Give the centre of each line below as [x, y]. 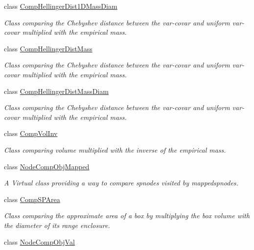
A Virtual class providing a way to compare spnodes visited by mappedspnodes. [121, 183]
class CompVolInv [31, 133]
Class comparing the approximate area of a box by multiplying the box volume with [127, 216]
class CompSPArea [32, 199]
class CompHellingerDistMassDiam [56, 91]
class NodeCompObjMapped [47, 166]
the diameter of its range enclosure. [57, 225]
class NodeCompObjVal [39, 241]
